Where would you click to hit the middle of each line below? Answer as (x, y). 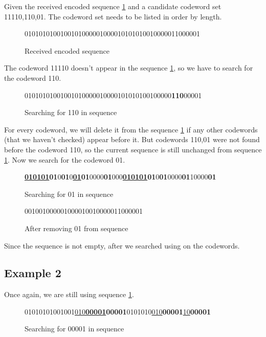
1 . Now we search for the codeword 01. (65, 159)
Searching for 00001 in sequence (74, 329)
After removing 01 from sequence (76, 228)
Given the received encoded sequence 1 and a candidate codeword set (113, 6)
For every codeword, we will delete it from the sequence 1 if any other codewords (131, 129)
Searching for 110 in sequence (71, 112)
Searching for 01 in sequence (69, 194)
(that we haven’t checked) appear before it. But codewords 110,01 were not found (132, 139)
